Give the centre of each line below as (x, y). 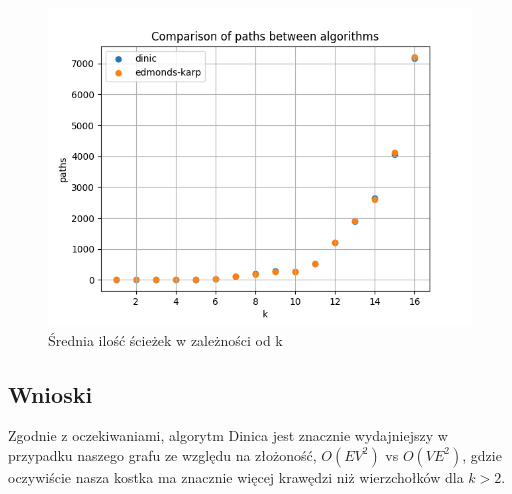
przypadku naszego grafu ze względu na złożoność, (162, 454)
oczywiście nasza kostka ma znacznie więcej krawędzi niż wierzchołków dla (236, 476)
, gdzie (482, 454)
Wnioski (50, 393)
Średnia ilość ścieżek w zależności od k (165, 339)
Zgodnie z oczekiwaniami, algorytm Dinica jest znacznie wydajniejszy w (228, 435)
